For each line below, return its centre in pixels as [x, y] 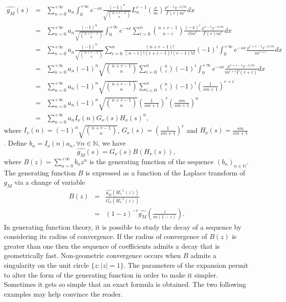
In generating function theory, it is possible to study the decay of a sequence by [123, 226]
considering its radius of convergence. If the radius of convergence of [105, 236]
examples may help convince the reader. [63, 293]
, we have [112, 143]
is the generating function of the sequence [152, 161]
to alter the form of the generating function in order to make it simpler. [111, 274]
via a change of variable [50, 182]
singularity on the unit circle [47, 265]
